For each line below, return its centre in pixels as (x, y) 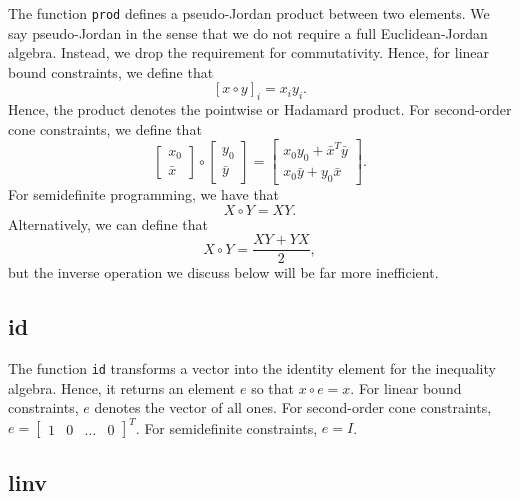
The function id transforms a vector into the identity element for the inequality (252, 368)
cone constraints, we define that (105, 128)
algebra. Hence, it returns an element (122, 387)
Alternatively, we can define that (108, 223)
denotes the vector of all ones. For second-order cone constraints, (293, 407)
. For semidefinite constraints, (226, 427)
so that (273, 387)
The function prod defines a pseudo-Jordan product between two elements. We (249, 13)
